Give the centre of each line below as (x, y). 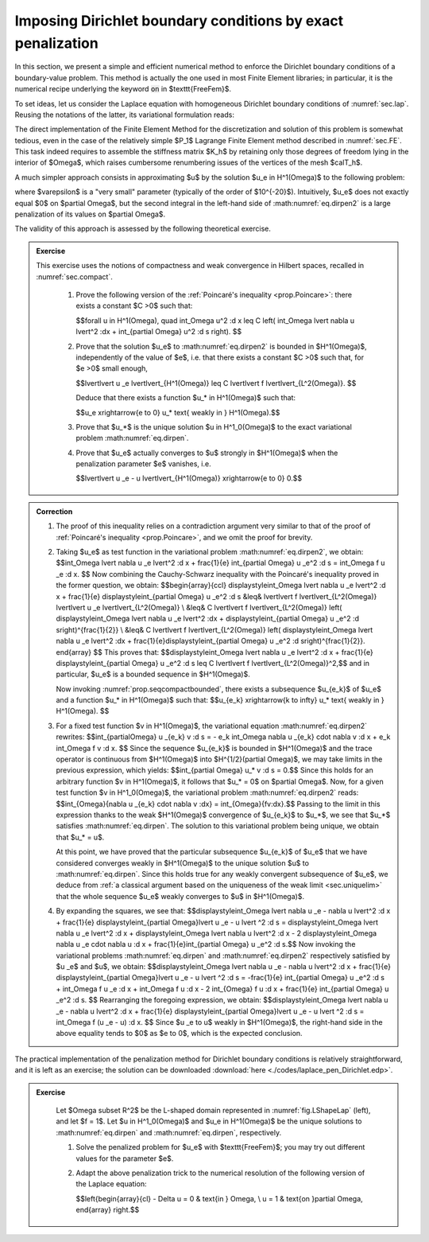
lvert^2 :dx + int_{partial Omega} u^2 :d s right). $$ (159, 332)
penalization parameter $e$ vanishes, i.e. (143, 464)
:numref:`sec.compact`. (74, 276)
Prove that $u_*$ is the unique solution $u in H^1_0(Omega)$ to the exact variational (214, 426)
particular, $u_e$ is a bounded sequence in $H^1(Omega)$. (153, 674)
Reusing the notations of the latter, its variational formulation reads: (124, 115)
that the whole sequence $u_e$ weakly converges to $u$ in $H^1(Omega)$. (180, 896)
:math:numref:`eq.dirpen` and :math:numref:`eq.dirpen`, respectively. (169, 1132)
